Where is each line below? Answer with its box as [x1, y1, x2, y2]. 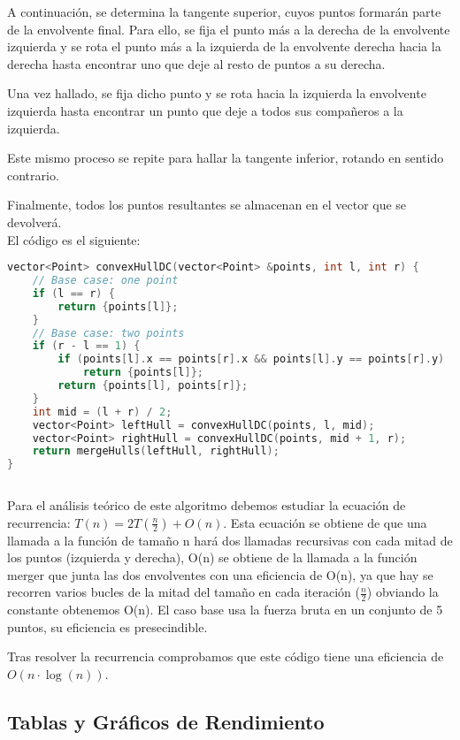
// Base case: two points [32, 326, 185, 339]
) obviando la [366, 583, 439, 601]
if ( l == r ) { [32, 286, 115, 300]
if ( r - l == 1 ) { [32, 339, 141, 353]
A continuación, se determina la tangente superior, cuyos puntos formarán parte [7, 3, 441, 20]
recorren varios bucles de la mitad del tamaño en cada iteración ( [7, 583, 360, 601]
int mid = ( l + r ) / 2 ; [32, 405, 172, 418]
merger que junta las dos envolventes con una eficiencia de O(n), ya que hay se [7, 565, 433, 584]
